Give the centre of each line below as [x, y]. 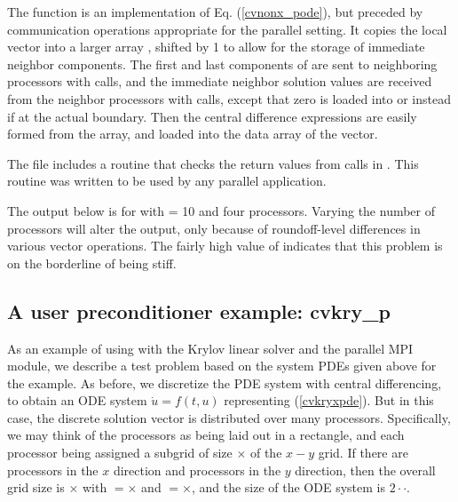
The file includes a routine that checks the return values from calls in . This [213, 163]
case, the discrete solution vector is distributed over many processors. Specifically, [229, 417]
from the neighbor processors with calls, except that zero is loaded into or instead [229, 98]
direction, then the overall [365, 470]
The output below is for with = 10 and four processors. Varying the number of [221, 210]
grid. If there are [363, 453]
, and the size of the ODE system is [288, 487]
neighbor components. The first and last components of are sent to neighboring [222, 64]
